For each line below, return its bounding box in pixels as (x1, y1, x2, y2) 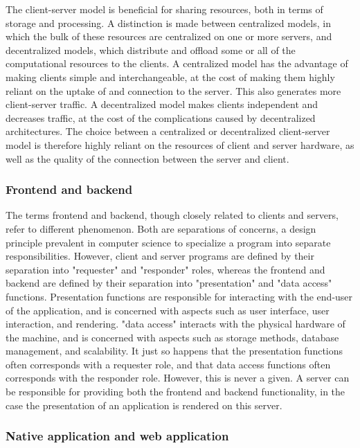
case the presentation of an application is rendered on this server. (6, 397, 282, 412)
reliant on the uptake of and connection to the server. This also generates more (6, 83, 341, 98)
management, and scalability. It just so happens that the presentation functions (6, 343, 343, 358)
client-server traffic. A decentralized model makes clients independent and (6, 97, 318, 111)
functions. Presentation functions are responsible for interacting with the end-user (6, 289, 353, 303)
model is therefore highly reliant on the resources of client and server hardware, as (6, 137, 354, 152)
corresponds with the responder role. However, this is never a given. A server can (6, 370, 350, 385)
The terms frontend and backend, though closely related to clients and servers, (6, 208, 339, 222)
